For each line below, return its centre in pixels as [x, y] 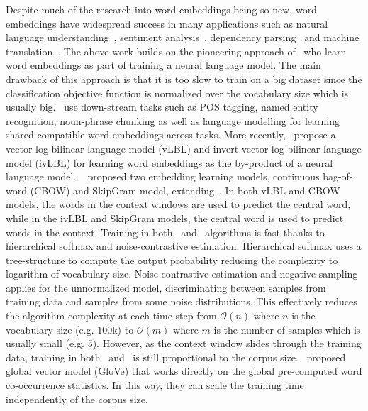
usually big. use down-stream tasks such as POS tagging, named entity [162, 107]
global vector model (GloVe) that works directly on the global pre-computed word [184, 371]
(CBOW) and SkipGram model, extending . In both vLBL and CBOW [185, 190]
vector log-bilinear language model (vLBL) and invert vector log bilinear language [184, 148]
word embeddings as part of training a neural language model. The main [163, 65]
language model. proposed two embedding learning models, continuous [163, 176]
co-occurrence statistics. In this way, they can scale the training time [155, 385]
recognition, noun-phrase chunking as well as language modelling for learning [173, 120]
